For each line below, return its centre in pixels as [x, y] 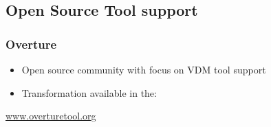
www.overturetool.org [51, 116]
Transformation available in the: [89, 92]
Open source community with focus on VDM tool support [144, 69]
